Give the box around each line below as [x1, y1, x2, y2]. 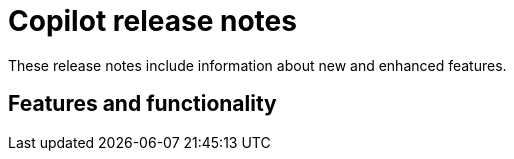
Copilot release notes [8, 4, 297, 38]
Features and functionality [8, 91, 277, 117]
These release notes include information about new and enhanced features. [8, 56, 507, 74]
